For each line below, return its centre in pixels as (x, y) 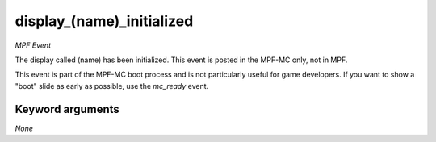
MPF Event (33, 45)
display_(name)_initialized (104, 21)
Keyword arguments (67, 109)
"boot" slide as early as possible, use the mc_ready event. (112, 86)
